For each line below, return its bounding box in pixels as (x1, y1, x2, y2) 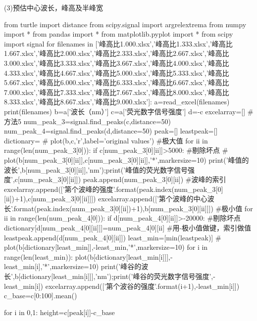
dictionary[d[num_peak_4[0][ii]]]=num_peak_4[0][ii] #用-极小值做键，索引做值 (4, 223, 252, 233)
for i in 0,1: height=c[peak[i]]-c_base (4, 307, 115, 317)
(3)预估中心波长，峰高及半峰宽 (4, 2, 103, 12)
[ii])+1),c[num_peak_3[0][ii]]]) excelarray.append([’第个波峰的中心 (4, 193, 207, 204)
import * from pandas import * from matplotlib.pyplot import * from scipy (4, 29, 233, 39)
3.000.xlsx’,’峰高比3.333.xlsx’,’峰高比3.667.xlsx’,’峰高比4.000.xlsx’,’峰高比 (4, 57, 229, 68)
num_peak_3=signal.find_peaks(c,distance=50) (23, 116, 171, 126)
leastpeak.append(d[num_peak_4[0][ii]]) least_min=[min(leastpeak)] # (4, 232, 221, 242)
